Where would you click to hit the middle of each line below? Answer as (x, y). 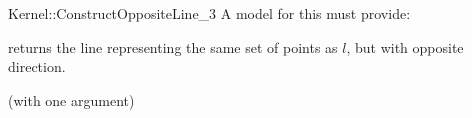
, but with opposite (405, 46)
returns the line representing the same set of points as (173, 46)
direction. (37, 66)
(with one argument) (71, 99)
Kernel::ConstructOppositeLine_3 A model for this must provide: (209, 13)
